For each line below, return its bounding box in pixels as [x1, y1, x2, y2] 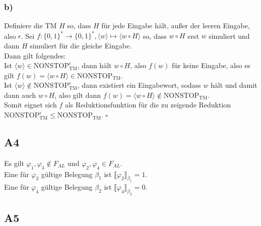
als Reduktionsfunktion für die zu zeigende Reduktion [64, 99, 231, 110]
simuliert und [209, 30, 250, 41]
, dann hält [77, 60, 112, 71]
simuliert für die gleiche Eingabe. [30, 40, 132, 50]
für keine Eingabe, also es [171, 60, 250, 71]
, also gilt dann [54, 89, 101, 100]
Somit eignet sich [4, 99, 57, 110]
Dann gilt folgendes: [4, 50, 66, 61]
